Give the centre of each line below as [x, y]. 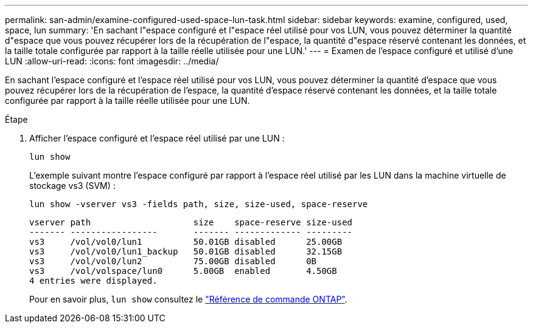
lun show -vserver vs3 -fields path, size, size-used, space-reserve [199, 204]
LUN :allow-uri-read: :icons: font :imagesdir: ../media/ [112, 61]
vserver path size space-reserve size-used [191, 222]
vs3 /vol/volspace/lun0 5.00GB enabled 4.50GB [183, 271]
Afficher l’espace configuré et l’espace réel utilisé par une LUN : [157, 138]
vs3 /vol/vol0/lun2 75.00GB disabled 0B [173, 261]
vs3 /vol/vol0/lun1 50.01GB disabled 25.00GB [186, 242]
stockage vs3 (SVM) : [72, 186]
